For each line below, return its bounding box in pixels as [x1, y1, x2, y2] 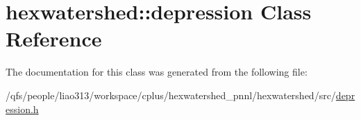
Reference [6, 24, 102, 53]
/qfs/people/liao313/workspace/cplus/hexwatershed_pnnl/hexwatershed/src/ [6, 87, 336, 102]
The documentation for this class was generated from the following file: [6, 65, 308, 79]
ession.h [6, 101, 39, 116]
